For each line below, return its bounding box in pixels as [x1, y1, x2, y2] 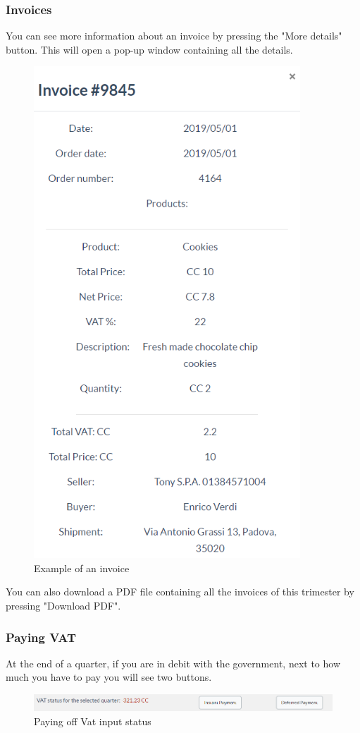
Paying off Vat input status [34, 713, 151, 728]
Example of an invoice [34, 560, 130, 575]
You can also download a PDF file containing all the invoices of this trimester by [6, 584, 354, 599]
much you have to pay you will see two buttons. [6, 670, 212, 684]
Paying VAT [6, 628, 77, 646]
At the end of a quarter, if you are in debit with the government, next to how [6, 655, 340, 670]
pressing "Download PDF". [6, 598, 121, 612]
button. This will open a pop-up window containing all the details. [6, 42, 293, 56]
